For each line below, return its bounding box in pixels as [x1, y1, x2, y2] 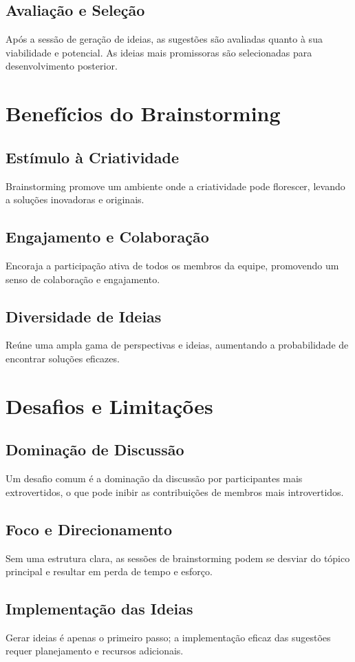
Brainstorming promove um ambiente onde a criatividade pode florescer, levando [6, 178, 345, 193]
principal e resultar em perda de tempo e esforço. [6, 564, 213, 579]
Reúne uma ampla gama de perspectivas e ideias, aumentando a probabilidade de [6, 338, 349, 352]
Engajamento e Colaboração [6, 226, 209, 247]
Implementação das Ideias [6, 598, 193, 619]
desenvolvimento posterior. [6, 59, 118, 73]
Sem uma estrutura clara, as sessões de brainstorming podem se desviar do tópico [6, 550, 350, 565]
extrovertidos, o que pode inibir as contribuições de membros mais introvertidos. [6, 484, 344, 499]
